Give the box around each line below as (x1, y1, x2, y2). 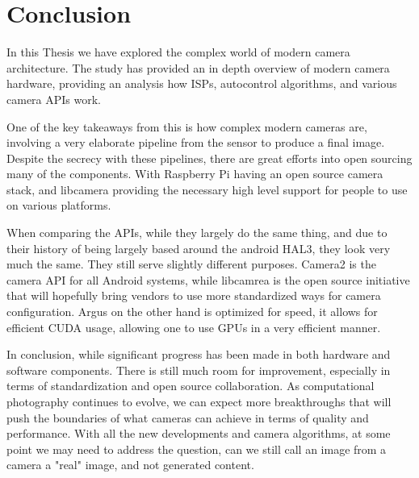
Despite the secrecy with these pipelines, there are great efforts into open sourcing (6, 149, 413, 166)
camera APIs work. (6, 90, 101, 107)
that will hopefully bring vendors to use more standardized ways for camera (6, 287, 381, 304)
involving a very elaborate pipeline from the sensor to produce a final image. (6, 134, 385, 151)
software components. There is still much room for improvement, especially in (6, 361, 391, 378)
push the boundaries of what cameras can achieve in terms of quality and (6, 409, 369, 426)
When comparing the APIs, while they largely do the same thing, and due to (6, 224, 388, 241)
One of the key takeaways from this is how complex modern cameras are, (6, 118, 367, 135)
